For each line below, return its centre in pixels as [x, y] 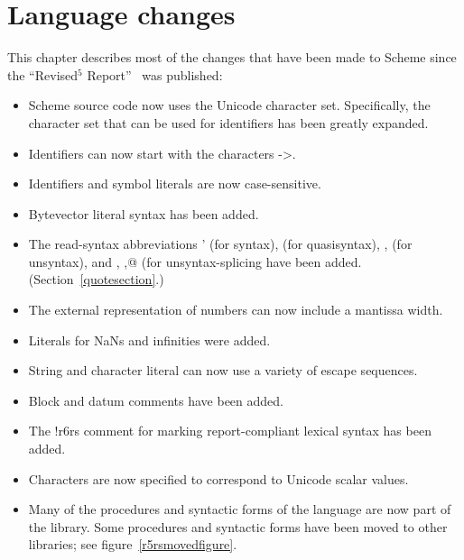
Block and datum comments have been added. [156, 400]
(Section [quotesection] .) [96, 279]
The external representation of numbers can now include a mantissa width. [236, 310]
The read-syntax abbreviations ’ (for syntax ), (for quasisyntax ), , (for [220, 244]
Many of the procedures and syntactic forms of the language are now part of [240, 509]
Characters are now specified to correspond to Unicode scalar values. [218, 478]
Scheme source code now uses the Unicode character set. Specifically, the [229, 105]
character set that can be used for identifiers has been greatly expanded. [228, 122]
